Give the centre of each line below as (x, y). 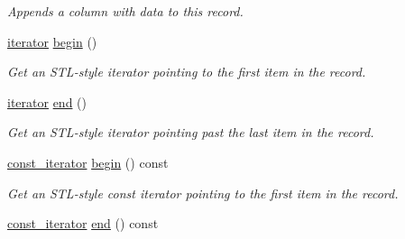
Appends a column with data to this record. (125, 11)
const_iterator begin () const (88, 162)
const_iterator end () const (83, 223)
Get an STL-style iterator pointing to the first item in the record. (187, 72)
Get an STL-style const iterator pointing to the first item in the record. (203, 193)
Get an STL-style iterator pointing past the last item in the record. (191, 132)
